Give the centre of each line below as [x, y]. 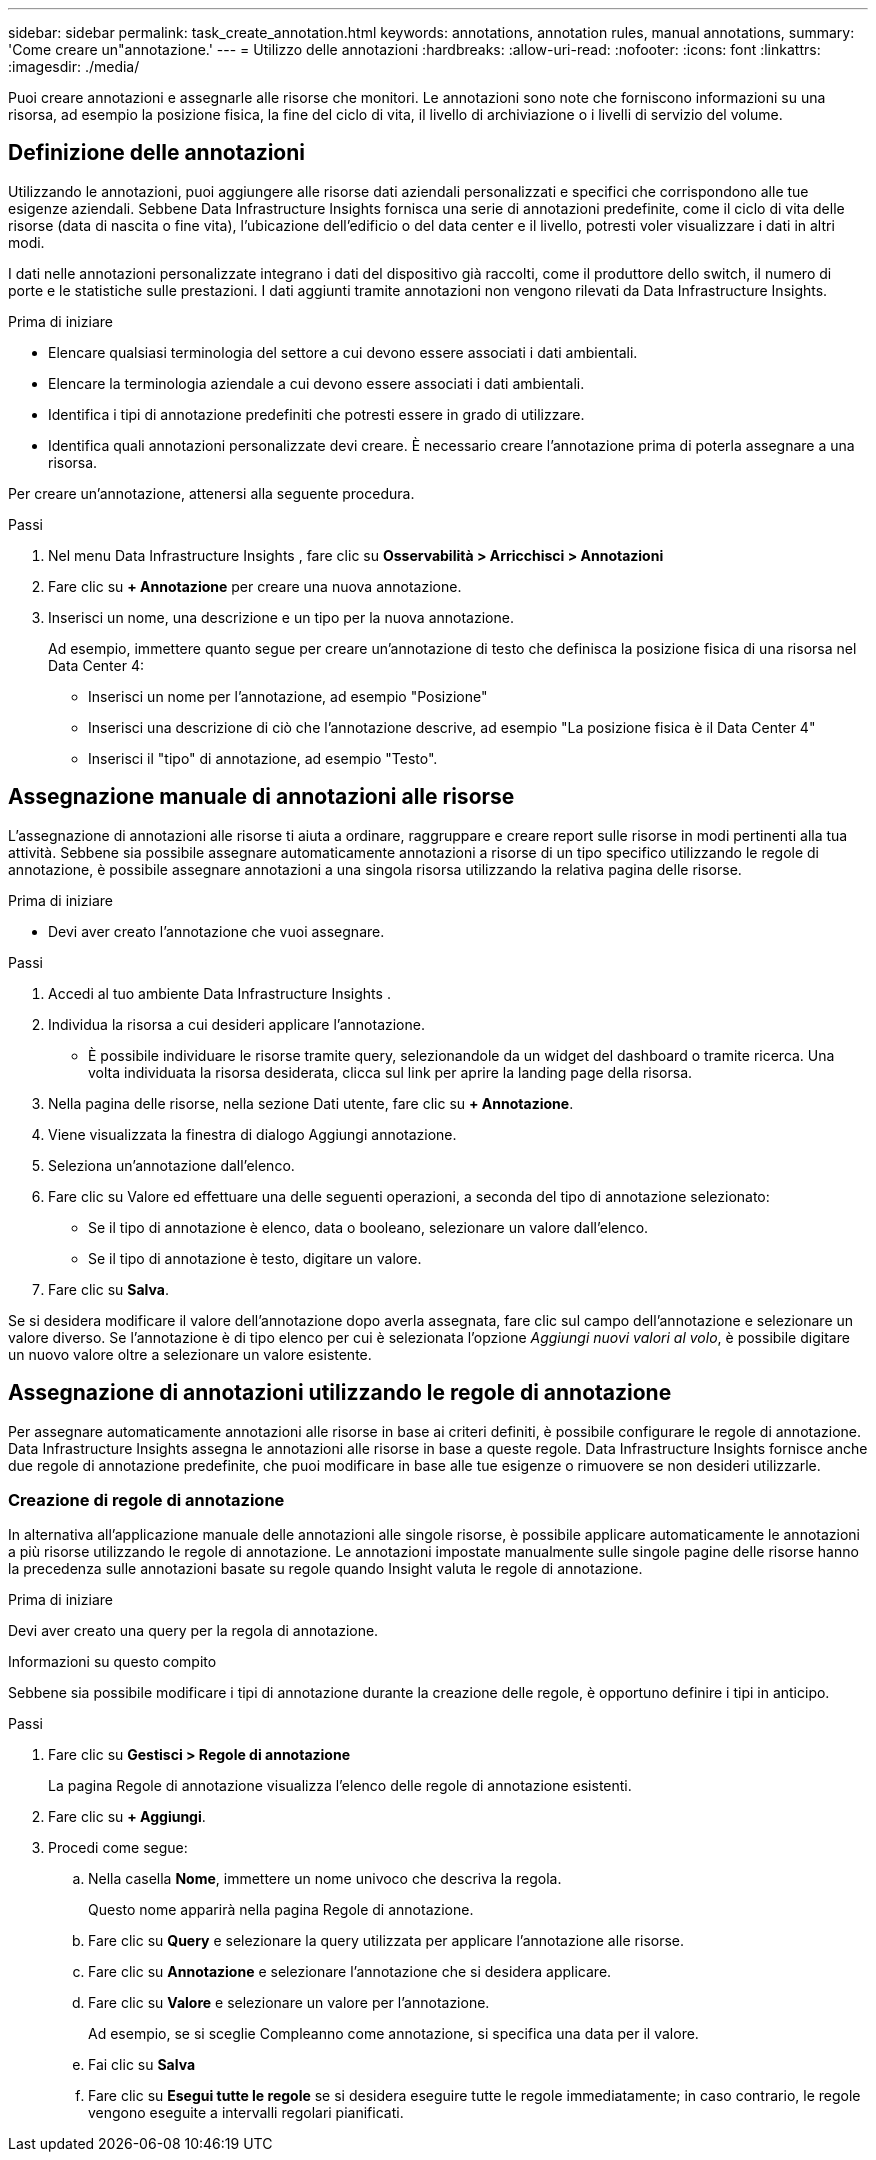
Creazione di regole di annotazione [146, 1499]
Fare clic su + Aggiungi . [127, 1817]
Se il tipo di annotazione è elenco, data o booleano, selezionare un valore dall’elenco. [368, 1227]
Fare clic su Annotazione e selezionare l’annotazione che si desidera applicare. [350, 1972]
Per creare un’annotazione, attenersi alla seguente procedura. [211, 493]
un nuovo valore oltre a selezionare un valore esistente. [190, 1354]
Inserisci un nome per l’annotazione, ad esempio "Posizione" [288, 696]
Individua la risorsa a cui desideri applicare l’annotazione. [236, 1024]
